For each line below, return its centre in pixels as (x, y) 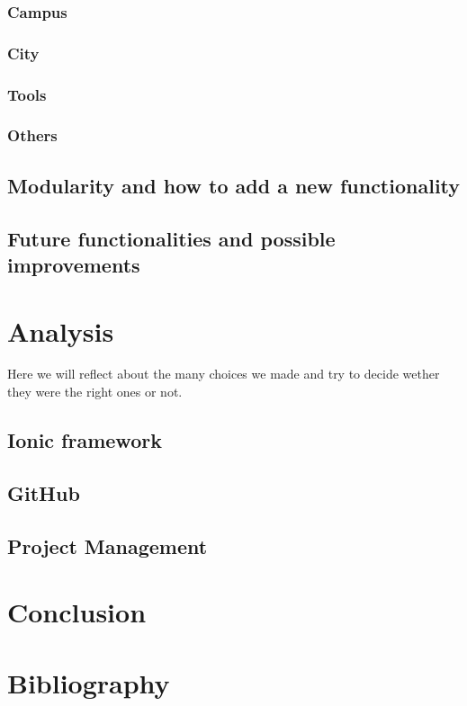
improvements (74, 264)
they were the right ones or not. (95, 392)
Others (32, 135)
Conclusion (77, 612)
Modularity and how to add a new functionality (234, 185)
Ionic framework (85, 440)
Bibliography (89, 682)
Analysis (61, 331)
